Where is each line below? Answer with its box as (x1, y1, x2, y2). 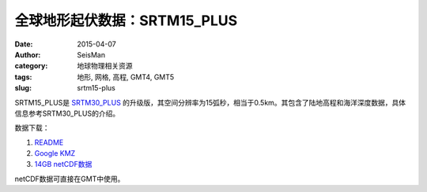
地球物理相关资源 (77, 61, 133, 71)
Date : (14, 39, 33, 49)
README (34, 138, 64, 147)
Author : (14, 50, 41, 59)
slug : (14, 83, 32, 93)
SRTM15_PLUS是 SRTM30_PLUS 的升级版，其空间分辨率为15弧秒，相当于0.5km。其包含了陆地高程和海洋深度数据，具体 (14, 98, 406, 107)
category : (14, 61, 48, 71)
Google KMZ (34, 149, 76, 158)
